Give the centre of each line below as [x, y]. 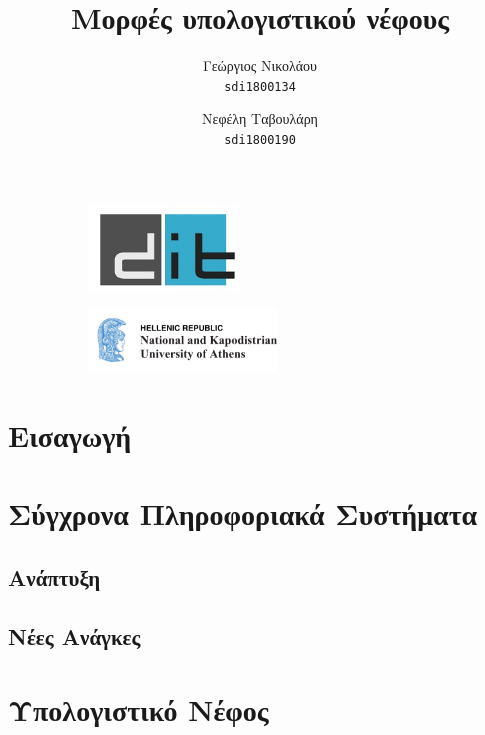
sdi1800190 [260, 139]
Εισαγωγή [70, 435]
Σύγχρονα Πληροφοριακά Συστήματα [243, 513]
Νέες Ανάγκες [74, 635]
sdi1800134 [260, 86]
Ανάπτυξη [54, 577]
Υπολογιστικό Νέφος [138, 709]
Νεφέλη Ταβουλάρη [260, 118]
